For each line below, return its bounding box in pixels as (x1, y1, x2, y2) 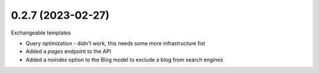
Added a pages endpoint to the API (25, 48, 112, 55)
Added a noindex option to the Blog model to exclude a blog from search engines (25, 56, 223, 63)
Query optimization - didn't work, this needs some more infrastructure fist (25, 40, 206, 47)
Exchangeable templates (11, 29, 71, 36)
